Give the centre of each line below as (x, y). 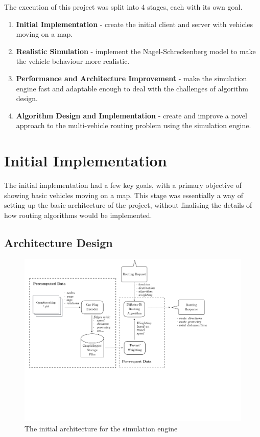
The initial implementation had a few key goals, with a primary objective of (123, 185)
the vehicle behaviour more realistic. (73, 61)
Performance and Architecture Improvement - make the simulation (132, 78)
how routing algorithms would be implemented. (78, 215)
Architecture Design (58, 242)
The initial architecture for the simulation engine (101, 428)
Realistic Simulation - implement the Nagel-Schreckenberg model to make (136, 51)
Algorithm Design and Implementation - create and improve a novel (132, 115)
